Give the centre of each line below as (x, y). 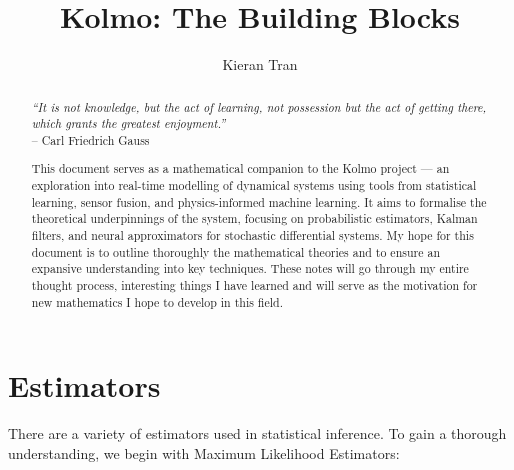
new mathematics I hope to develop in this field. (157, 301)
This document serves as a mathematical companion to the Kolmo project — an (240, 168)
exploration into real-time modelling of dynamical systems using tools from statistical (254, 185)
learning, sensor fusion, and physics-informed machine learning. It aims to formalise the (259, 201)
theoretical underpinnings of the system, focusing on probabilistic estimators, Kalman (254, 218)
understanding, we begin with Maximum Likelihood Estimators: (204, 452)
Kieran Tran (260, 64)
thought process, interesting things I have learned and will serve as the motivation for (254, 284)
